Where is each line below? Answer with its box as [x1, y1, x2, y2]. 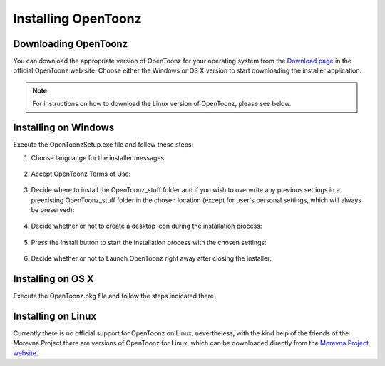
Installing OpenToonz [13, 11, 142, 26]
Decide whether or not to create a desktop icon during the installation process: [31, 221, 262, 231]
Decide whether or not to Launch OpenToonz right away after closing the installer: [31, 254, 272, 263]
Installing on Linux [13, 310, 96, 322]
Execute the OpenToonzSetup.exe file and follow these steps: [13, 140, 194, 149]
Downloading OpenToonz [13, 38, 128, 50]
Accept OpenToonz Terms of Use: [31, 169, 131, 178]
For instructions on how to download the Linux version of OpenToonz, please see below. [32, 100, 292, 108]
